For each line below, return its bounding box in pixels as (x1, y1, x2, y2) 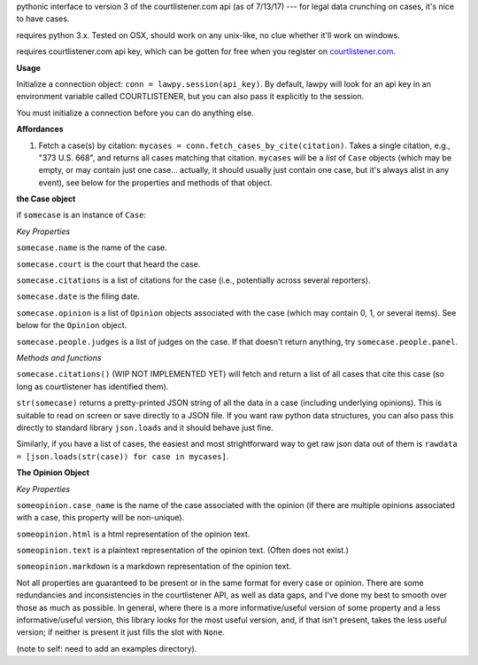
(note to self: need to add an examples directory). (16, 643, 197, 653)
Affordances (16, 124, 64, 135)
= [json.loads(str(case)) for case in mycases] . (16, 450, 229, 461)
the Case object (16, 193, 76, 204)
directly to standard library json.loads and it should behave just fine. (16, 422, 274, 433)
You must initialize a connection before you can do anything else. (16, 107, 254, 118)
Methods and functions (16, 352, 102, 363)
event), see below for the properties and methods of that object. (38, 177, 274, 188)
